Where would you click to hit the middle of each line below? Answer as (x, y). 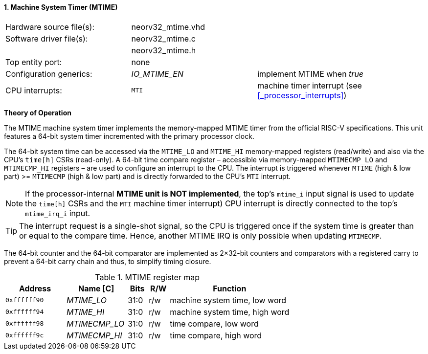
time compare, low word (214, 323)
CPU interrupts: (34, 90)
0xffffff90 (25, 300)
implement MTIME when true (311, 74)
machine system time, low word (228, 300)
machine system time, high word (230, 312)
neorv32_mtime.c (163, 38)
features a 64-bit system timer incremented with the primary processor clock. (129, 136)
